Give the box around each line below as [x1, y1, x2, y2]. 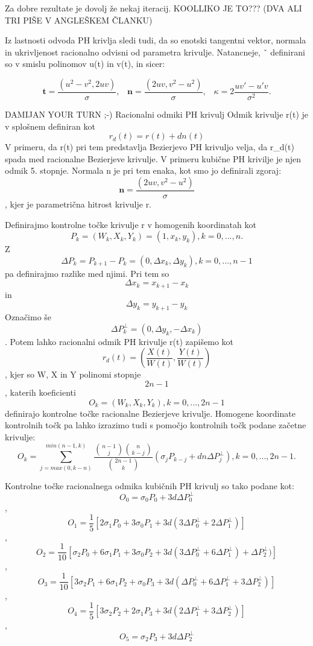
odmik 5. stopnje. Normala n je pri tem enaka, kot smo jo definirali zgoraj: [5, 164, 282, 177]
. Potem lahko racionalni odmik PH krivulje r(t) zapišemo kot [5, 335, 233, 347]
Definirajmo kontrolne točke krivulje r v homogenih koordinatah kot [5, 218, 256, 230]
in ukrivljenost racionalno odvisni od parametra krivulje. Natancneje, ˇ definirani [5, 45, 305, 58]
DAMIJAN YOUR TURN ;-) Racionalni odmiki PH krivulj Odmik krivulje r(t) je [5, 108, 309, 120]
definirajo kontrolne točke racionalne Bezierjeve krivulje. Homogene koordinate [5, 407, 296, 419]
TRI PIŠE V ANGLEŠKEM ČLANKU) [5, 13, 153, 26]
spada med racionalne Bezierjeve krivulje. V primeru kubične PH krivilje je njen [5, 152, 302, 165]
